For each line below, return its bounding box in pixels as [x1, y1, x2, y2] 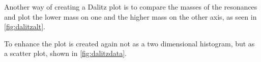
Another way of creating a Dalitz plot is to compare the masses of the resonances [4, 2, 257, 12]
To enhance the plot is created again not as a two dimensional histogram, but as [4, 38, 255, 48]
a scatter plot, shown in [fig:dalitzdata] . [4, 48, 127, 58]
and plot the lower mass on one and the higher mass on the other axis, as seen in [4, 11, 257, 22]
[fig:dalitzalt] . [4, 21, 45, 32]
